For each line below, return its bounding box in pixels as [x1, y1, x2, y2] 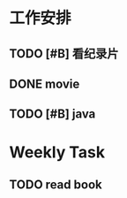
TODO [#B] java [9, 107, 96, 122]
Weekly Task [9, 142, 106, 162]
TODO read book [9, 177, 103, 192]
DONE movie [9, 76, 80, 91]
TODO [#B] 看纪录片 [9, 46, 119, 61]
